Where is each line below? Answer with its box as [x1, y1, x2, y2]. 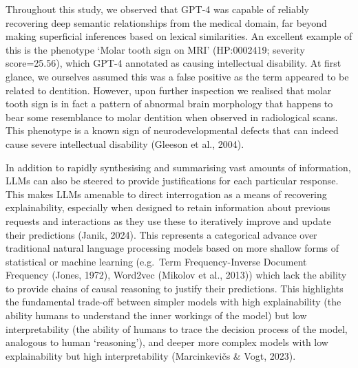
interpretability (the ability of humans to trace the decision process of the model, [6, 321, 348, 336]
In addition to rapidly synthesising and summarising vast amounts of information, [6, 160, 351, 174]
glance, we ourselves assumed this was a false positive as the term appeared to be [6, 69, 349, 83]
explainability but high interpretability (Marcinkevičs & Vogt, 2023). [6, 348, 296, 362]
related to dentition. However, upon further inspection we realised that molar [6, 83, 332, 97]
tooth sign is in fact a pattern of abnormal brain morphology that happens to [6, 96, 333, 111]
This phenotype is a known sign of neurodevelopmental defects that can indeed [6, 123, 339, 138]
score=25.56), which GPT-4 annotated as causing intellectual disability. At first [6, 56, 341, 70]
